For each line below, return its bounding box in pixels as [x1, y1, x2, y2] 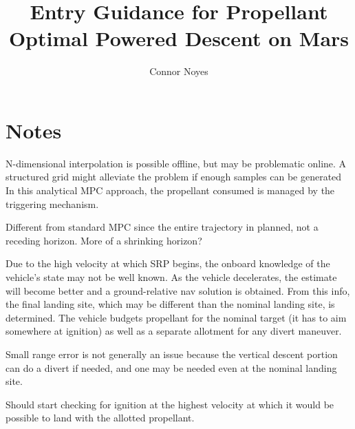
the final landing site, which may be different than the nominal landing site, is [6, 297, 335, 311]
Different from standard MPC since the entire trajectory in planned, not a [6, 220, 319, 234]
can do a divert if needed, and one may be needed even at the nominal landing [6, 360, 337, 375]
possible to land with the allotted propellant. [6, 410, 195, 425]
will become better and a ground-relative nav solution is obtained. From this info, [6, 283, 350, 297]
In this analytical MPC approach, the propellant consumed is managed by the [6, 183, 335, 198]
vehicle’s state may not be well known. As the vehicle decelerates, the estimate [6, 270, 337, 284]
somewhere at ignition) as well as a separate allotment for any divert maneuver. [6, 324, 342, 338]
